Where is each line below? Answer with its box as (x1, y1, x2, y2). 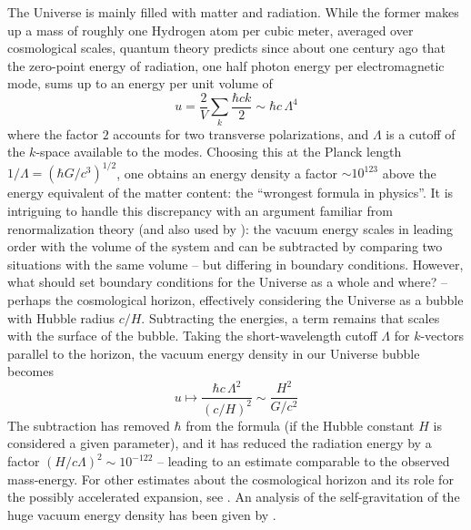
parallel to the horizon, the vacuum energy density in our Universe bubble (7, 343, 420, 362)
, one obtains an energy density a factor (116, 163, 338, 182)
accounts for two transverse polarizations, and (113, 124, 369, 143)
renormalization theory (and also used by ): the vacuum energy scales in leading (7, 219, 454, 238)
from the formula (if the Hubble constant (185, 415, 415, 434)
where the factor (7, 124, 99, 143)
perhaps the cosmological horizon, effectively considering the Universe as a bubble (7, 290, 464, 310)
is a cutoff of (386, 124, 456, 143)
